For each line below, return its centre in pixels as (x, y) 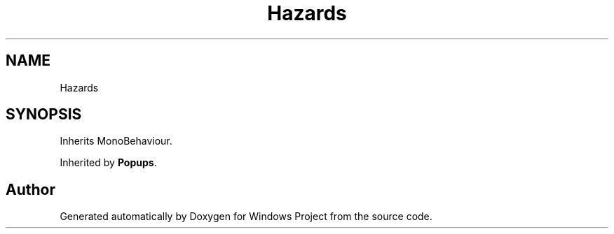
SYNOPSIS (44, 115)
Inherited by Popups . (108, 163)
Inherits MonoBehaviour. (116, 141)
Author (30, 189)
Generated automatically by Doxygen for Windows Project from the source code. (246, 217)
